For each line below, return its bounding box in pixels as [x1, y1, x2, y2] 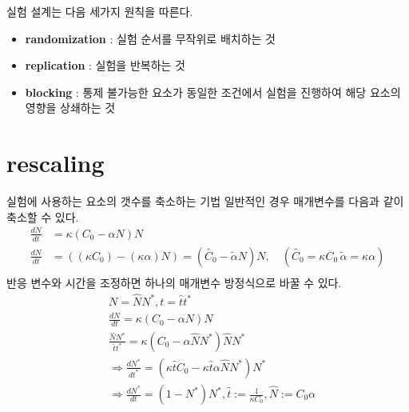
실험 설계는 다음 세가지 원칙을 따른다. [6, 3, 193, 19]
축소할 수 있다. [6, 208, 79, 225]
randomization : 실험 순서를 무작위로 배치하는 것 [25, 30, 276, 46]
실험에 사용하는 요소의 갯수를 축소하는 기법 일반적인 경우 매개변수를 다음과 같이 [6, 193, 404, 210]
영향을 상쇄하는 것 [25, 99, 116, 116]
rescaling [6, 146, 105, 179]
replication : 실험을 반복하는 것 [25, 57, 185, 74]
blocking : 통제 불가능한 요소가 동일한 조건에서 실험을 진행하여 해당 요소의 [25, 83, 401, 100]
